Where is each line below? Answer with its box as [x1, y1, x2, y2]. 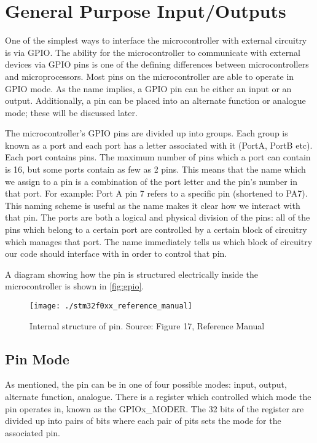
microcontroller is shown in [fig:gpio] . [5, 280, 144, 292]
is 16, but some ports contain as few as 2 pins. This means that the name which [5, 163, 306, 176]
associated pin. [5, 426, 60, 439]
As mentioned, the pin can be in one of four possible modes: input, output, [5, 378, 287, 391]
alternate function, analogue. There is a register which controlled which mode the [5, 390, 311, 403]
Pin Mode [5, 349, 69, 368]
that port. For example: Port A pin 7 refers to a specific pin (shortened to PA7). [5, 187, 308, 200]
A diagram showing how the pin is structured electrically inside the [5, 267, 258, 280]
